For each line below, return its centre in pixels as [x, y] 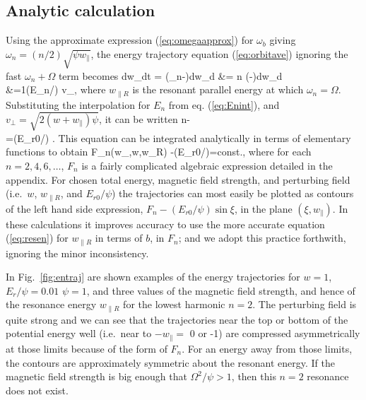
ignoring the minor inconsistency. [77, 253]
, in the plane [263, 208]
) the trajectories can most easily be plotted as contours [233, 193]
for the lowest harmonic [174, 304]
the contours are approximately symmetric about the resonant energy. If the [170, 362]
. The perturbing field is [305, 304]
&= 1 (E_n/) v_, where [56, 89]
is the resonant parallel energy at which [218, 89]
